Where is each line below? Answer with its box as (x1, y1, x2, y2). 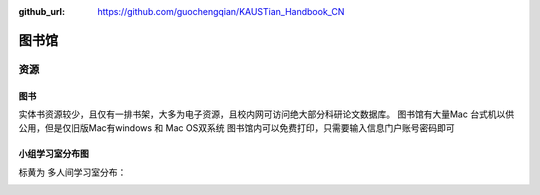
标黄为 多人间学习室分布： (18, 166, 127, 178)
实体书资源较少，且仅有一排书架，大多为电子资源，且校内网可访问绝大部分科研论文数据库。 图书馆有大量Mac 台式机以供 (18, 108, 515, 120)
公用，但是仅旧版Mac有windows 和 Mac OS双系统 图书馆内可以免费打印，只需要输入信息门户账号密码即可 (18, 122, 455, 134)
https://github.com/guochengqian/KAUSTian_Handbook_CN (97, 6, 345, 17)
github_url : (18, 6, 65, 17)
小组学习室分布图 (18, 148, 89, 160)
